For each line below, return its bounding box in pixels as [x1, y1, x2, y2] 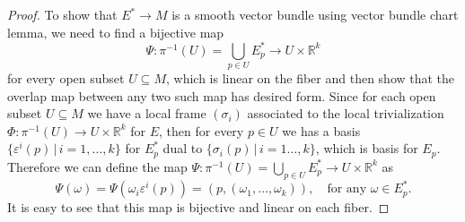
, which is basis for [315, 139, 418, 158]
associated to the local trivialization [247, 104, 444, 123]
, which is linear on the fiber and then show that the [165, 69, 455, 88]
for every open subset [7, 69, 125, 88]
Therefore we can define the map [7, 157, 188, 175]
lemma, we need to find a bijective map [7, 22, 224, 41]
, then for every [159, 121, 244, 140]
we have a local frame [87, 104, 206, 123]
